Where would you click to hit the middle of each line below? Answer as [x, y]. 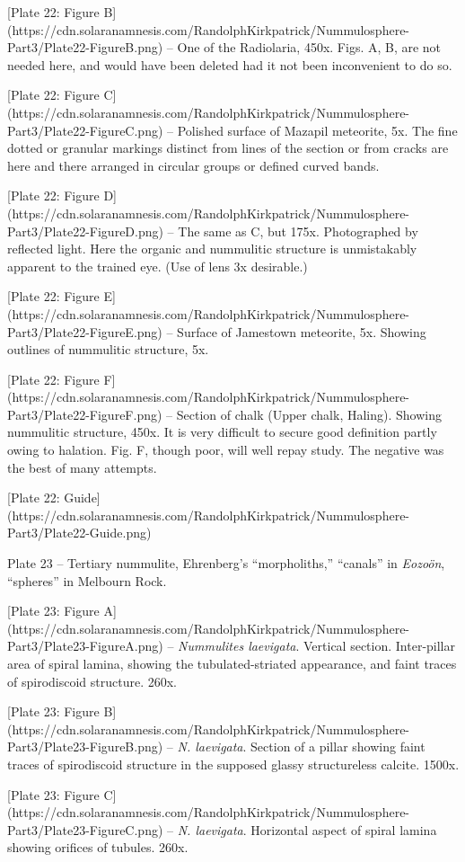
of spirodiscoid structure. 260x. [92, 681]
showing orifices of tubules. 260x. [98, 847]
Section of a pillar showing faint [338, 746]
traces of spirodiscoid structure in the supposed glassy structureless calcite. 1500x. [233, 764]
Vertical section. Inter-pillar [379, 646]
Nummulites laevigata [237, 646]
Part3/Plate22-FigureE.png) [85, 331]
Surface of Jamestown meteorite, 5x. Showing [302, 331]
